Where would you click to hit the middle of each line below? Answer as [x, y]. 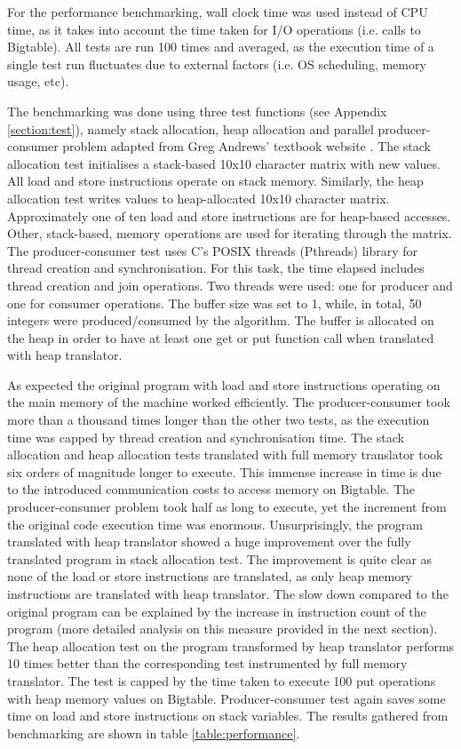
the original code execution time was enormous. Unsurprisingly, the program [215, 524]
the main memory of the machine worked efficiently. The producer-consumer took [229, 402]
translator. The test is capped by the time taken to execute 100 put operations [222, 680]
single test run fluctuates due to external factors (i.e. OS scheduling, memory [217, 64]
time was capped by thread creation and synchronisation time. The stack [206, 437]
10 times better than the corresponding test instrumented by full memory [207, 663]
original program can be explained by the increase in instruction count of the [217, 611]
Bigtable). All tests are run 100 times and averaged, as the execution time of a [221, 47]
